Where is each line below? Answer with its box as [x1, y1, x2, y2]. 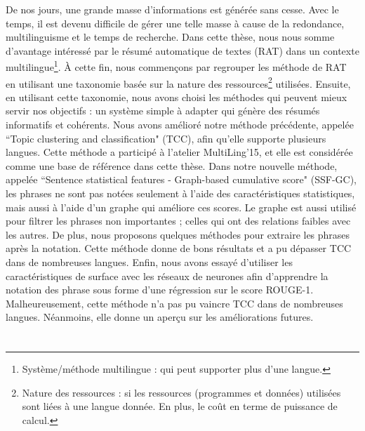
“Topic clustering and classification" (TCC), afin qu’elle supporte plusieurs [6, 131, 326, 145]
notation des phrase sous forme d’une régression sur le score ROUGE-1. [6, 282, 314, 297]
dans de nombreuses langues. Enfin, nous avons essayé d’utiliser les [6, 255, 293, 269]
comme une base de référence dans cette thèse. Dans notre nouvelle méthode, [6, 158, 338, 173]
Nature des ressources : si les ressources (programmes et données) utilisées [22, 385, 341, 399]
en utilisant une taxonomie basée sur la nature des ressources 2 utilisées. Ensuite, [6, 74, 351, 91]
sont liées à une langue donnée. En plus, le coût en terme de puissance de [22, 399, 338, 413]
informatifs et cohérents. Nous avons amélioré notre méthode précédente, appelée [6, 117, 354, 132]
